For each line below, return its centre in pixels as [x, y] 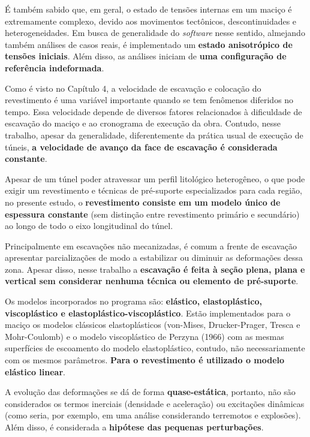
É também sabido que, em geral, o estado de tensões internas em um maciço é [148, 9]
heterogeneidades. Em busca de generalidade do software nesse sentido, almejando [155, 33]
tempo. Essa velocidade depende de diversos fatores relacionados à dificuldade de [154, 111]
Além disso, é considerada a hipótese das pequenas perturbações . [134, 427]
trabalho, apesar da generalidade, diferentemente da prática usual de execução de [154, 135]
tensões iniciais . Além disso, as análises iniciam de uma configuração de [146, 56]
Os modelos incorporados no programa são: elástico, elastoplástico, [133, 301]
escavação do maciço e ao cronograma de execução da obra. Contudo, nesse [143, 123]
